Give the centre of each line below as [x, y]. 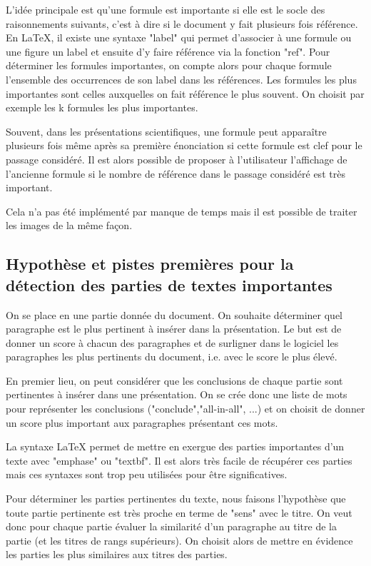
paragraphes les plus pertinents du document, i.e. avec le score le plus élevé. [172, 357]
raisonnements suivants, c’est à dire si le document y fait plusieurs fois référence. [182, 23]
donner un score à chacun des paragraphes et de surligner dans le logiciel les [172, 342]
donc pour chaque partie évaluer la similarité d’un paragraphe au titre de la [171, 526]
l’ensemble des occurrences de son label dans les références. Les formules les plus [181, 79]
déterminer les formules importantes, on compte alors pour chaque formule [169, 65]
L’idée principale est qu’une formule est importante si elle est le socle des [166, 9]
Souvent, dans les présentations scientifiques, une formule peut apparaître [166, 131]
